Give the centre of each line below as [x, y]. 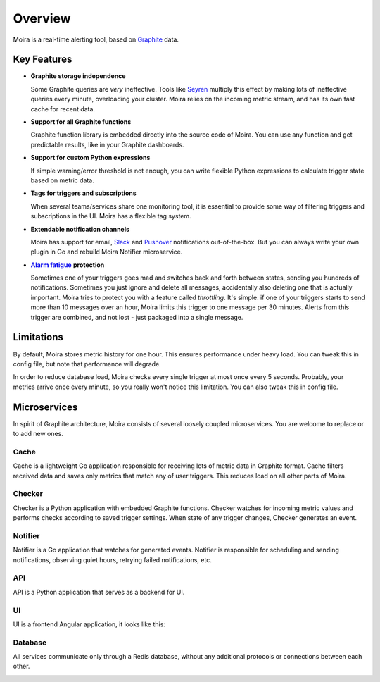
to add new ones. [38, 434]
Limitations [38, 337]
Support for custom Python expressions [90, 158]
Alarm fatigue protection [68, 265]
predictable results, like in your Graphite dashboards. [107, 144]
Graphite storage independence [78, 76]
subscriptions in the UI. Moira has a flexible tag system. [111, 216]
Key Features [43, 60]
